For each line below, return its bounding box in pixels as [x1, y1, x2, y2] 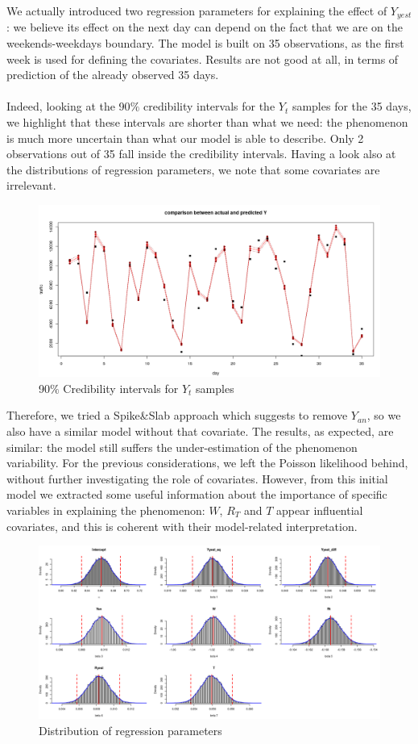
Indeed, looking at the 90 [6, 98, 130, 115]
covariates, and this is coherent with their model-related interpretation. [6, 517, 358, 534]
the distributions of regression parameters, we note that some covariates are [6, 161, 380, 178]
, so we [366, 407, 401, 424]
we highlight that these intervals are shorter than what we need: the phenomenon [6, 114, 408, 131]
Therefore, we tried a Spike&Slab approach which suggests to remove [6, 407, 348, 424]
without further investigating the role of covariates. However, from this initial [6, 470, 388, 487]
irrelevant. [6, 177, 56, 194]
